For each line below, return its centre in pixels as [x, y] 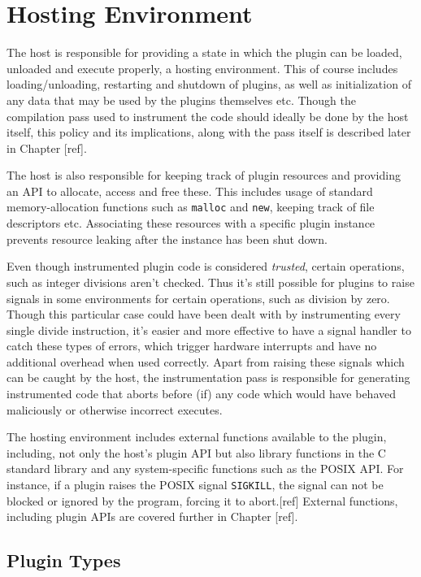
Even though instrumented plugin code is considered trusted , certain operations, [206, 266]
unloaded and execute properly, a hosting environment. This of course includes [202, 68]
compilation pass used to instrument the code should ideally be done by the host [208, 116]
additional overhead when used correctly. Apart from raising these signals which [206, 361]
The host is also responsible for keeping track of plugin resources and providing [204, 175]
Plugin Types [64, 560]
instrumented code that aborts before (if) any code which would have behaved [202, 394]
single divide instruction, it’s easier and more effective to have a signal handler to [209, 330]
